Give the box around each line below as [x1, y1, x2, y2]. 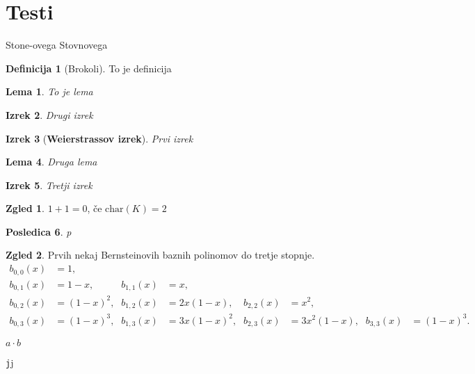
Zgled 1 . [6, 201, 45, 216]
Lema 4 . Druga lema [6, 154, 97, 169]
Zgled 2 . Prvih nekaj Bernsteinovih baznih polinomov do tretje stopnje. [6, 247, 315, 262]
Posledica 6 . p [6, 224, 72, 238]
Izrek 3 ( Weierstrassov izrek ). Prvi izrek [6, 131, 193, 145]
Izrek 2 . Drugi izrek [6, 107, 93, 122]
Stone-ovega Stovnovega [6, 38, 108, 52]
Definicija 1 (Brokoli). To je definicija [6, 60, 172, 75]
